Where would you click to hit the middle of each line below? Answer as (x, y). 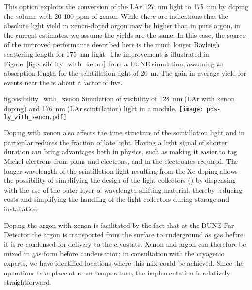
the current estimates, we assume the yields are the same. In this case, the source (125, 35)
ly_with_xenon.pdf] (35, 117)
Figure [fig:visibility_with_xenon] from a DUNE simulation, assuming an (114, 63)
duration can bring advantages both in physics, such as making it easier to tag (121, 152)
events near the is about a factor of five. (63, 82)
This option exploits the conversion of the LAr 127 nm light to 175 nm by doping (126, 6)
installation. (22, 209)
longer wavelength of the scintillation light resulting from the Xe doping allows (121, 170)
